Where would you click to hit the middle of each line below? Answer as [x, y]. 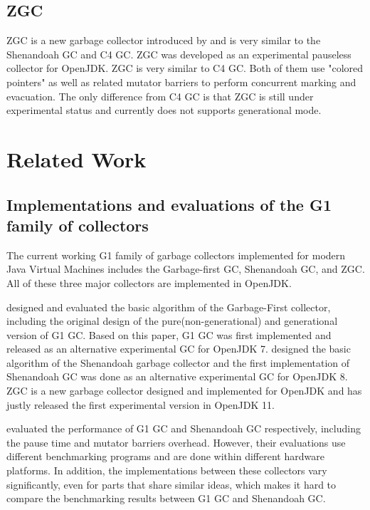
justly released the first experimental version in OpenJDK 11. [141, 404]
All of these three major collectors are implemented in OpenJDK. [149, 282]
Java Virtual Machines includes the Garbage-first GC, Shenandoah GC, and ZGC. [186, 269]
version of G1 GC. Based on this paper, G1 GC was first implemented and [169, 334]
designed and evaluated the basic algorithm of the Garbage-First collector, [169, 307]
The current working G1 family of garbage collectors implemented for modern [176, 255]
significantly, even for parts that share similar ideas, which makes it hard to [171, 484]
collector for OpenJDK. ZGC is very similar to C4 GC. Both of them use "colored [185, 68]
